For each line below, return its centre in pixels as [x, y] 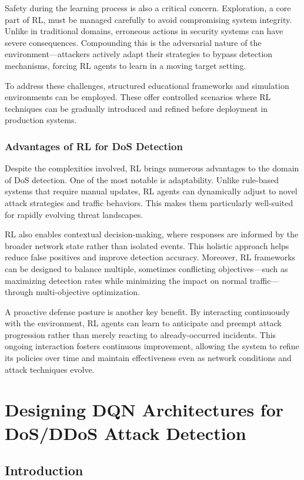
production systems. [41, 120]
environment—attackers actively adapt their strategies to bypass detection [139, 54]
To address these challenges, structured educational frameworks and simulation [147, 85]
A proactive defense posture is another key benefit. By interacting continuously [147, 311]
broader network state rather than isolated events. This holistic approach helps [147, 245]
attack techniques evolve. [50, 369]
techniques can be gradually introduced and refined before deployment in [136, 108]
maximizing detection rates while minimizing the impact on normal [126, 280]
